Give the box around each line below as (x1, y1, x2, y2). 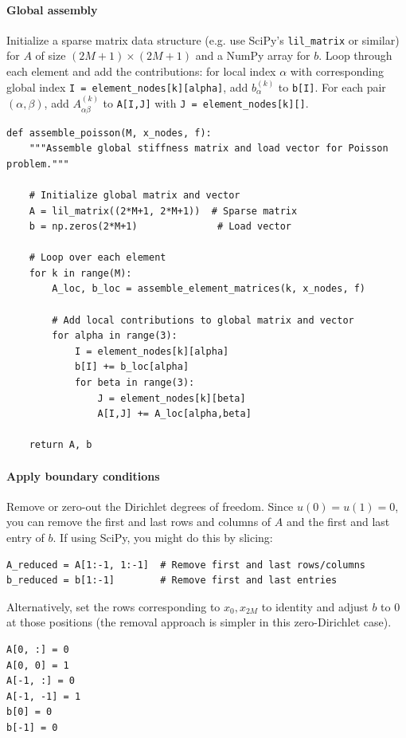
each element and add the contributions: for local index (6, 63, 276, 80)
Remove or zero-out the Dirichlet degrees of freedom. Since (6, 497, 294, 514)
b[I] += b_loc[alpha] (74, 361, 189, 373)
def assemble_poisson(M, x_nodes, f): (6, 127, 212, 139)
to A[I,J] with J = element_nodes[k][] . (103, 95, 309, 112)
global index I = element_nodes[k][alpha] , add (6, 78, 248, 95)
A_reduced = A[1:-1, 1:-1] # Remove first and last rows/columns (6, 559, 366, 571)
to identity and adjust (261, 598, 369, 614)
